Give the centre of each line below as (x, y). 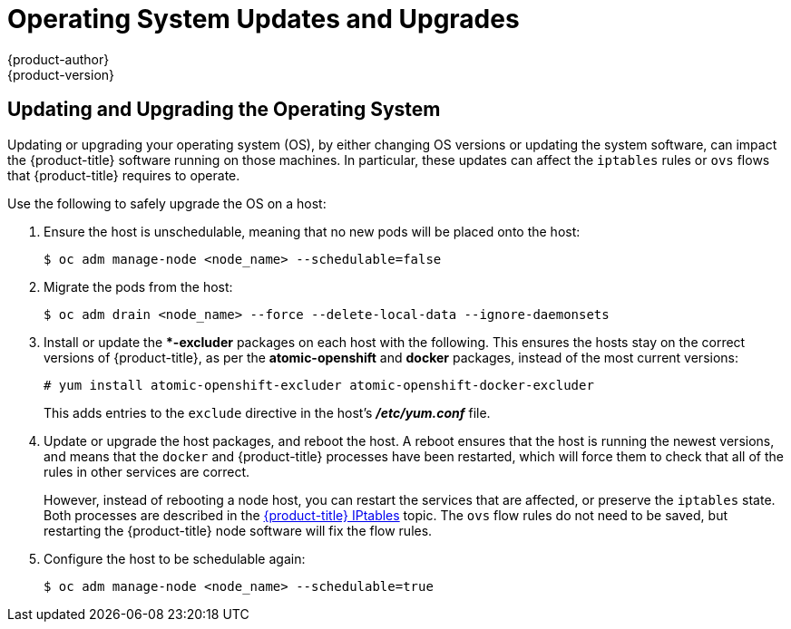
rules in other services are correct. (147, 471)
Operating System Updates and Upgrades (264, 19)
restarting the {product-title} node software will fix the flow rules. (238, 530)
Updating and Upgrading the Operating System (224, 110)
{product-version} (61, 74)
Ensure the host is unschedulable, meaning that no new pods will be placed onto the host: (312, 231)
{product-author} (59, 59)
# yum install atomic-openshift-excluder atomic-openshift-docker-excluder (319, 385)
